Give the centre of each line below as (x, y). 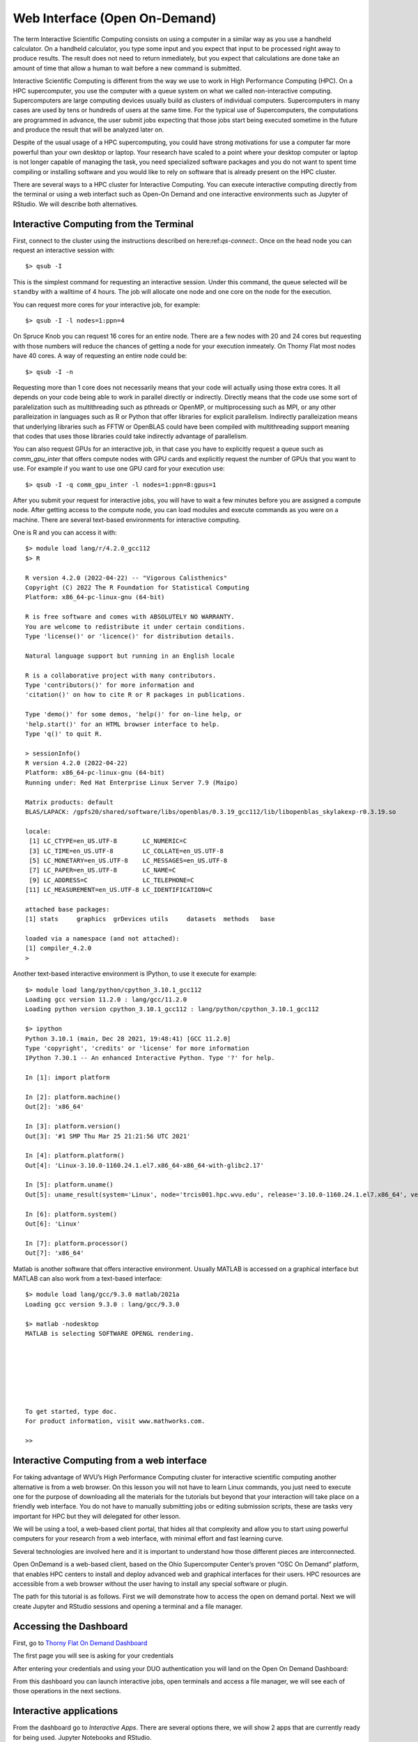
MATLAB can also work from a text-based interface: (87, 1278)
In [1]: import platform (68, 1078)
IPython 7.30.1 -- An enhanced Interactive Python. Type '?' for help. (150, 1058)
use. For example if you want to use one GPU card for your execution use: (119, 469)
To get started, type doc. (71, 1412)
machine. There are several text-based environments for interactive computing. (127, 520)
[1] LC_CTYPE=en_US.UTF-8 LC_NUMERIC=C (108, 841)
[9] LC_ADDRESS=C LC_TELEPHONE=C (111, 880)
